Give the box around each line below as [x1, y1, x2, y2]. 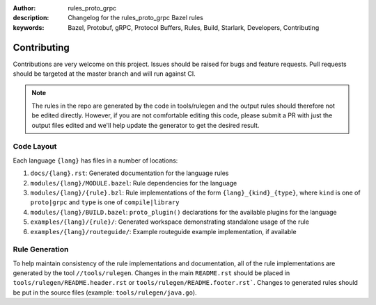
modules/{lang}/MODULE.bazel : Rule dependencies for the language [30, 179, 237, 187]
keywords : [13, 23, 45, 31]
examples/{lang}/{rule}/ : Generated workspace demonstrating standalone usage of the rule [30, 217, 310, 226]
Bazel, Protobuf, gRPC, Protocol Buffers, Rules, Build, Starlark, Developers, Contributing [68, 23, 320, 31]
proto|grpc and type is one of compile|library [30, 198, 180, 206]
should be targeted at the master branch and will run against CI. [13, 69, 196, 78]
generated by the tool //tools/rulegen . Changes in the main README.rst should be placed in [13, 269, 290, 277]
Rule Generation [13, 245, 69, 254]
